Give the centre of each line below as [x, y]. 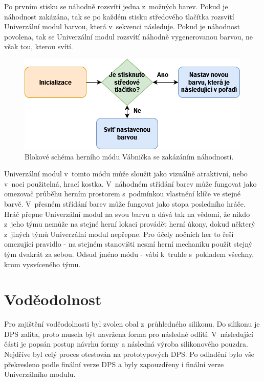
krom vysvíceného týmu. [42, 264]
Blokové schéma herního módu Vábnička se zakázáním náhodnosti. [129, 156]
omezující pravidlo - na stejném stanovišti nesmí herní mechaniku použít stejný [128, 244]
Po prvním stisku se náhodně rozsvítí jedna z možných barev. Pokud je [116, 6]
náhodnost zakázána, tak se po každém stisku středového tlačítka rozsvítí [119, 16]
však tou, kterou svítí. [39, 46]
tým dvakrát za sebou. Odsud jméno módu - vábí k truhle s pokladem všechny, [129, 254]
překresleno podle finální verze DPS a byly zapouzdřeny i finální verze [114, 364]
